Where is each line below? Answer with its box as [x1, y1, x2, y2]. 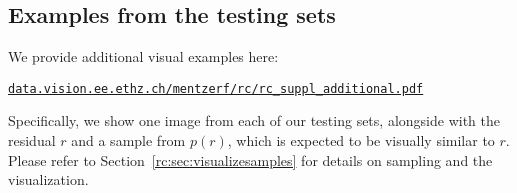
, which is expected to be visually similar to [227, 130, 495, 151]
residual [8, 130, 56, 151]
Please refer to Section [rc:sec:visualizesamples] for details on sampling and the [8, 149, 493, 170]
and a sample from [71, 130, 186, 151]
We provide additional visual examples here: [8, 46, 279, 67]
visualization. [8, 169, 89, 190]
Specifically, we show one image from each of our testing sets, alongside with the [8, 110, 500, 131]
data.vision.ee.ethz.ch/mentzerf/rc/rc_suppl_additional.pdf [8, 81, 424, 96]
